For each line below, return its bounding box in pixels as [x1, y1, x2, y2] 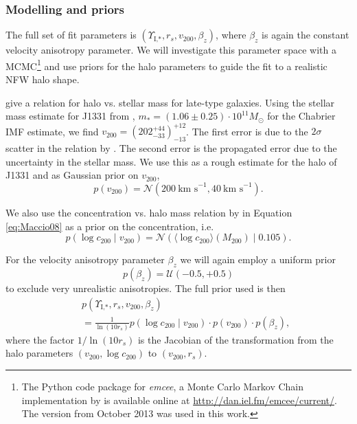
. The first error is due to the [186, 124, 308, 138]
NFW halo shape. [5, 72, 80, 87]
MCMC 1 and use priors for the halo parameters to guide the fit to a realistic [5, 56, 327, 73]
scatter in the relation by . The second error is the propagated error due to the [5, 141, 337, 155]
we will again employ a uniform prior [180, 252, 336, 267]
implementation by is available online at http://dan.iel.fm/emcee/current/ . [21, 392, 337, 407]
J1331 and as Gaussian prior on [5, 168, 139, 182]
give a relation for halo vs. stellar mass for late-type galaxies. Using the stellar [5, 95, 335, 109]
